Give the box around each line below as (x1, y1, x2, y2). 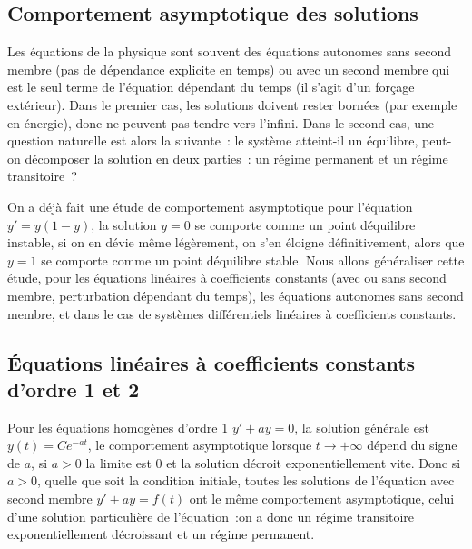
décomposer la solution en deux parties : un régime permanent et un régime (25, 148, 448, 167)
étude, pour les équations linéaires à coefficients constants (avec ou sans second (7, 268, 447, 287)
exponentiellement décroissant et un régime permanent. (7, 524, 315, 544)
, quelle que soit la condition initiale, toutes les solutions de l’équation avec (37, 471, 455, 490)
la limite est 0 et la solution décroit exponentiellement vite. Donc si (85, 453, 461, 472)
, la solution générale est (294, 417, 429, 436)
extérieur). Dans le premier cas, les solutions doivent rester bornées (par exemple (7, 95, 457, 114)
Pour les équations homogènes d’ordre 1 (7, 417, 229, 436)
